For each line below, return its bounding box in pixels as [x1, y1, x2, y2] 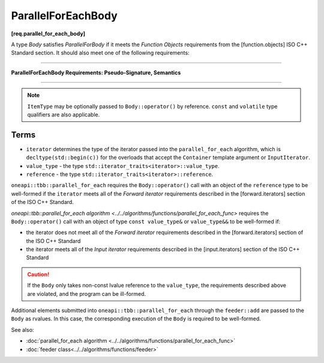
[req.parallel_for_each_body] [11, 30, 86, 37]
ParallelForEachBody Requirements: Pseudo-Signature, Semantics [11, 69, 181, 76]
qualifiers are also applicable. [27, 111, 100, 118]
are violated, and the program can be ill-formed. [27, 290, 146, 297]
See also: [11, 326, 34, 333]
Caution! [27, 271, 50, 278]
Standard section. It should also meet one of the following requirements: [11, 49, 190, 56]
